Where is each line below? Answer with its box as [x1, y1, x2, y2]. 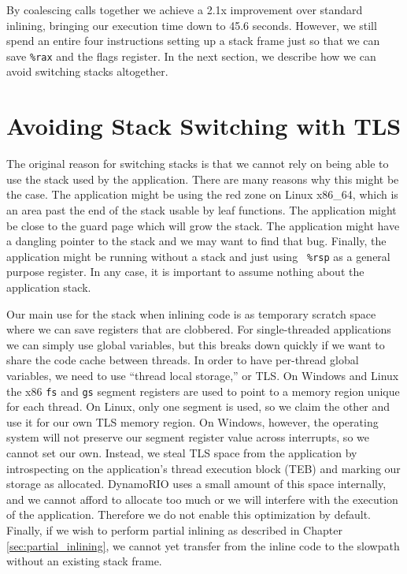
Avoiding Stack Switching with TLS [6, 110, 401, 142]
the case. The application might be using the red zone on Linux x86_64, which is [6, 186, 398, 203]
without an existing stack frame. [6, 553, 162, 569]
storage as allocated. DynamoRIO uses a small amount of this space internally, [6, 475, 387, 492]
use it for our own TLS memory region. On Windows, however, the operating [6, 413, 379, 430]
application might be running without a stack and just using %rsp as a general [6, 248, 390, 264]
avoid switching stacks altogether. [6, 63, 168, 80]
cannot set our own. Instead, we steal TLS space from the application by [6, 444, 357, 460]
